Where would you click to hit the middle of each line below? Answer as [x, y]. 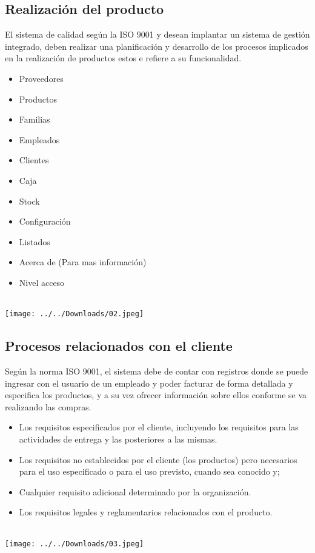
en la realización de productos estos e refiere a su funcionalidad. [123, 58]
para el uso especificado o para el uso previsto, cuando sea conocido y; [149, 471]
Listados [35, 241]
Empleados [39, 139]
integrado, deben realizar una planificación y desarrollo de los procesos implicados [157, 46]
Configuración [45, 221]
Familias [35, 119]
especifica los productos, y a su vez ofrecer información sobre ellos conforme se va [156, 395]
